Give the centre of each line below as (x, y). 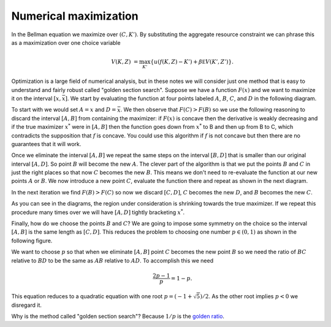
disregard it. (27, 305)
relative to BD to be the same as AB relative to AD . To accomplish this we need (112, 260)
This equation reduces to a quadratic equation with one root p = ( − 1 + (102, 296)
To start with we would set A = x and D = (64, 110)
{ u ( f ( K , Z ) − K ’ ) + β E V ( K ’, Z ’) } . (192, 62)
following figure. (32, 240)
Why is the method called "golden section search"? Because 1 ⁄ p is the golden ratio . (118, 317)
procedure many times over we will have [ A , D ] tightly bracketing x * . (98, 212)
